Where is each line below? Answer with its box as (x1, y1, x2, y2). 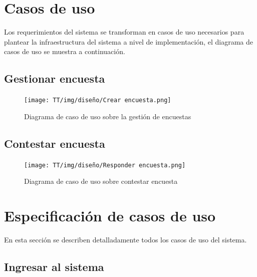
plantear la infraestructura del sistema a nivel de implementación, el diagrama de (4, 36, 253, 47)
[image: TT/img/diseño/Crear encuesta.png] (24, 97, 171, 104)
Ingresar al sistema (4, 258, 104, 274)
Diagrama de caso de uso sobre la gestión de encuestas (24, 111, 191, 121)
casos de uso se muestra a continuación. (4, 46, 125, 57)
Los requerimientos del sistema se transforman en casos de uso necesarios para (4, 27, 244, 37)
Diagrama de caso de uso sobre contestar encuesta (24, 176, 178, 186)
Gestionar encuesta (4, 71, 105, 86)
